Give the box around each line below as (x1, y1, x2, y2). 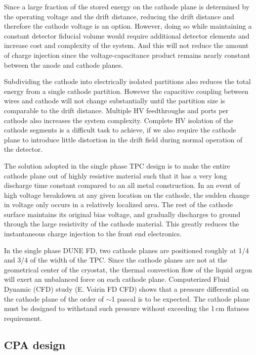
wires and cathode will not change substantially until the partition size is (4, 95, 225, 106)
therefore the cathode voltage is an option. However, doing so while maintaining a (4, 21, 252, 31)
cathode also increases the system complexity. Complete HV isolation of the (4, 115, 233, 125)
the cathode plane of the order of (4, 293, 104, 304)
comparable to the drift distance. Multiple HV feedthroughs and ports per (4, 105, 229, 115)
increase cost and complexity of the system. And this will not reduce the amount (4, 40, 249, 50)
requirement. (4, 312, 43, 323)
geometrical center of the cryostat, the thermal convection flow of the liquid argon (4, 264, 252, 274)
